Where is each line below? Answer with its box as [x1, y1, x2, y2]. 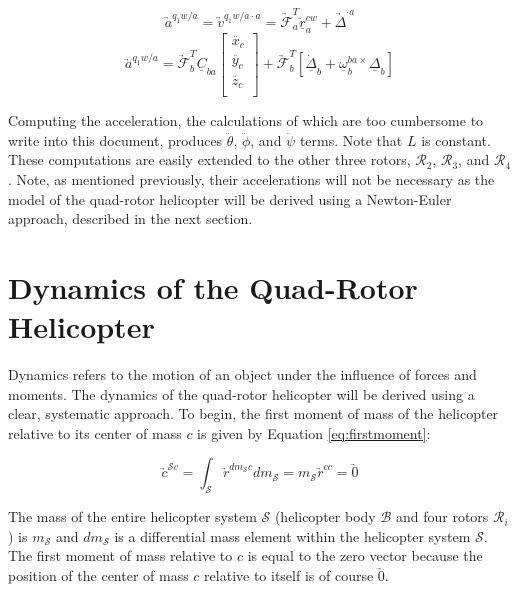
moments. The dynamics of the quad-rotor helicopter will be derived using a [8, 383, 475, 404]
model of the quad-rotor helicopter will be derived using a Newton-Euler [8, 188, 452, 209]
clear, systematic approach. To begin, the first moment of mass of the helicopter [8, 403, 499, 424]
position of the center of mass [8, 565, 189, 586]
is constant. [421, 129, 491, 150]
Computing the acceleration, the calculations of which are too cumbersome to [8, 110, 484, 131]
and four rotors [395, 506, 489, 527]
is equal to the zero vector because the [247, 545, 483, 566]
